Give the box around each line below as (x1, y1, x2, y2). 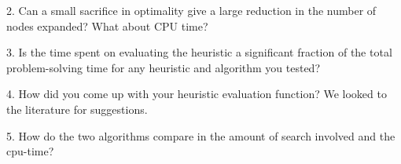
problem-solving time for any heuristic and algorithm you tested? (6, 59, 321, 75)
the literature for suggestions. (6, 100, 148, 117)
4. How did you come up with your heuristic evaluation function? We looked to (6, 86, 387, 102)
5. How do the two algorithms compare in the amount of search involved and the (6, 127, 395, 144)
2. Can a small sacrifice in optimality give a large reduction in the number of (6, 2, 377, 18)
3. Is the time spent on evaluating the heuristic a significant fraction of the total (6, 44, 392, 60)
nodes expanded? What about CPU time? (6, 17, 208, 34)
